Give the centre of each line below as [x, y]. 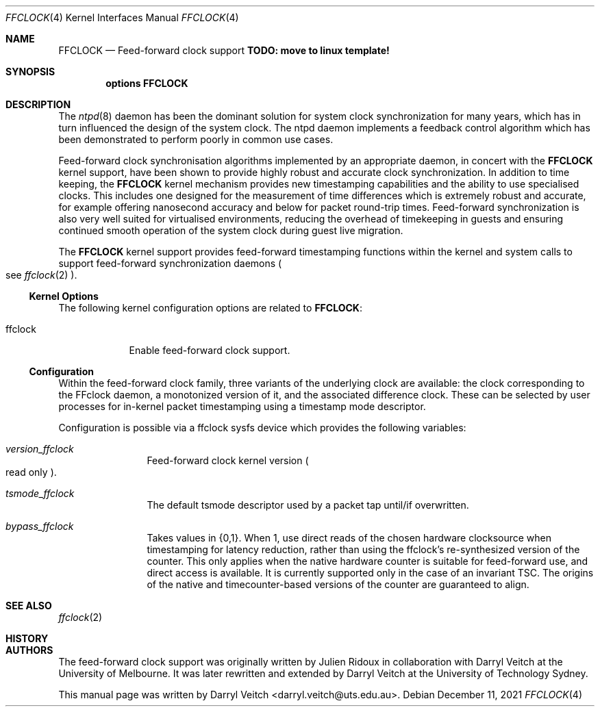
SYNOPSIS [30, 72]
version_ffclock [40, 449]
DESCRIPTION [38, 104]
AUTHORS [29, 650]
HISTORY [27, 638]
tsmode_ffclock [40, 493]
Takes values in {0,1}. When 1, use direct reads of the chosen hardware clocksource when [349, 538]
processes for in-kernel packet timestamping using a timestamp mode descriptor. [242, 406]
